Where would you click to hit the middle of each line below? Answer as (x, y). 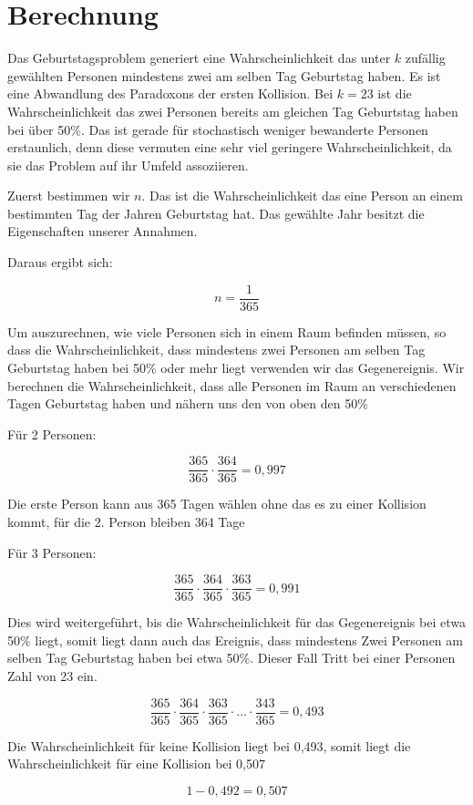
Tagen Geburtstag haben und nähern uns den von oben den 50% (188, 403)
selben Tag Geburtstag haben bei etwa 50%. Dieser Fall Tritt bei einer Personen (231, 658)
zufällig (425, 58)
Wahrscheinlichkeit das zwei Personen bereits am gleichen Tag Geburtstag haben (233, 111)
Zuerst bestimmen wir (69, 196)
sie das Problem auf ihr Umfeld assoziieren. (128, 165)
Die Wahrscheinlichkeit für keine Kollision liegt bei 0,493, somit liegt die (209, 745)
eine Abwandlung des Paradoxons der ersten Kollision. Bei (170, 93)
